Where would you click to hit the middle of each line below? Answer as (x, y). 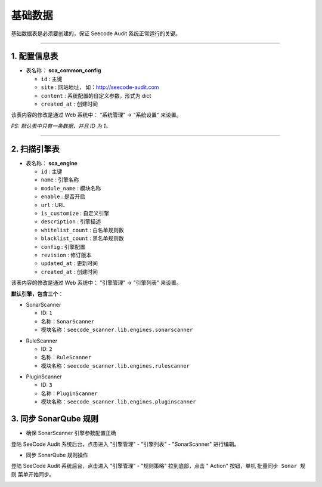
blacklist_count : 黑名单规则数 (83, 238)
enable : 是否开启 (63, 196)
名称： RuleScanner (66, 357)
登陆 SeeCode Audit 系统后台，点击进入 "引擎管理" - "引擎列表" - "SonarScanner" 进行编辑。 (125, 444)
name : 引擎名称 (60, 180)
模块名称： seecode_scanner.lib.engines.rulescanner (115, 366)
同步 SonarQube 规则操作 (57, 455)
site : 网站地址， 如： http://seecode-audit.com (100, 87)
